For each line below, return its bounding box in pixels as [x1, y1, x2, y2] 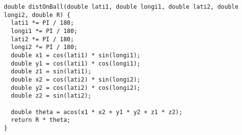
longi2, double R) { [4, 11, 71, 18]
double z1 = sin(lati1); [11, 68, 91, 75]
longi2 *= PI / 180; [11, 44, 78, 51]
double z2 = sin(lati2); [11, 92, 91, 100]
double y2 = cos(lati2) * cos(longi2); [11, 84, 141, 91]
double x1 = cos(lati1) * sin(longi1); [11, 51, 141, 59]
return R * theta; [11, 117, 71, 124]
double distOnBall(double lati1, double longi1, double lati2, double [4, 3, 239, 10]
